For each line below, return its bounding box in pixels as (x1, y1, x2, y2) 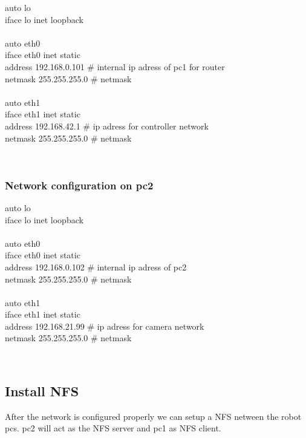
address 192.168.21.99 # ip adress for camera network (5, 319, 204, 332)
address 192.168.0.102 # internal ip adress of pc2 (5, 260, 187, 273)
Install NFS (5, 382, 79, 400)
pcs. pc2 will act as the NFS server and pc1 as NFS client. (5, 422, 221, 434)
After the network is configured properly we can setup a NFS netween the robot (5, 410, 302, 422)
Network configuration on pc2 (5, 177, 154, 192)
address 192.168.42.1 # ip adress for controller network (5, 119, 209, 132)
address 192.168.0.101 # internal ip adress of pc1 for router (5, 60, 225, 73)
